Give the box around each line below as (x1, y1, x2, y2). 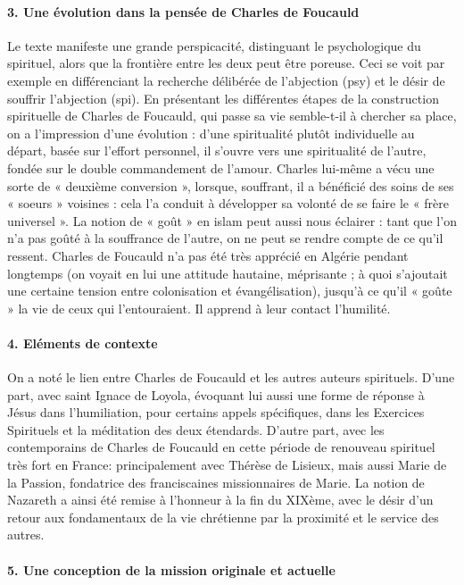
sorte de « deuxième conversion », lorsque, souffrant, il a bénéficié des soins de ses (7, 176, 454, 195)
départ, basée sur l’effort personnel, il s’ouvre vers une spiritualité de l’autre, (7, 141, 427, 160)
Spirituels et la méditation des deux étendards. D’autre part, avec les (7, 420, 385, 439)
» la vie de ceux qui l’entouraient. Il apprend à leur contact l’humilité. (7, 298, 391, 317)
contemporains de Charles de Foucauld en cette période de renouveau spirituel (7, 438, 435, 456)
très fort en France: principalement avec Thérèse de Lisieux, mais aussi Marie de (7, 455, 447, 474)
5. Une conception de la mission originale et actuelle (7, 560, 336, 579)
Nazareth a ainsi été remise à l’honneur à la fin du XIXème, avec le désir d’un (7, 490, 434, 509)
